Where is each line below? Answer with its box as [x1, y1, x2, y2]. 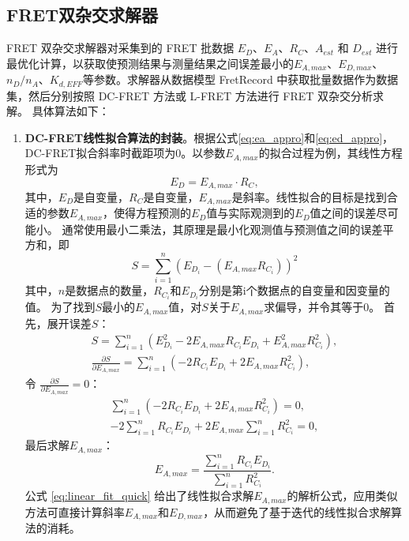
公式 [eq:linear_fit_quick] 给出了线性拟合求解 [24, 487, 254, 504]
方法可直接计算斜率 [24, 503, 125, 520]
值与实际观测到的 [206, 205, 295, 221]
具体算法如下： [32, 103, 110, 119]
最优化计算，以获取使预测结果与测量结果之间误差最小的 [6, 54, 294, 71]
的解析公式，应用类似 [287, 487, 398, 504]
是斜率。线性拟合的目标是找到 [231, 188, 387, 205]
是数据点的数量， [65, 282, 154, 299]
